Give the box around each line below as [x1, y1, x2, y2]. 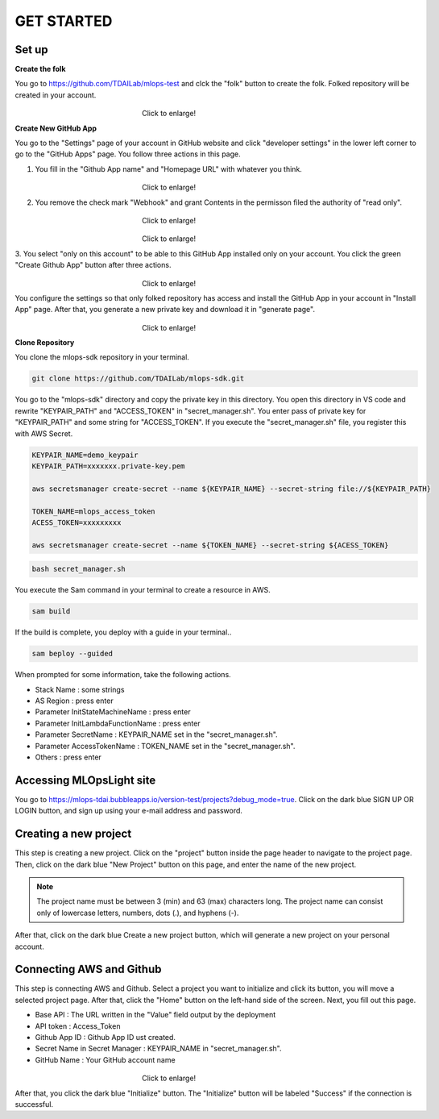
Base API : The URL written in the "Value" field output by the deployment [35, 1010, 276, 1020]
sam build [31, 607, 71, 616]
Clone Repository [14, 338, 75, 347]
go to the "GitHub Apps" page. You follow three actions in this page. [14, 149, 241, 159]
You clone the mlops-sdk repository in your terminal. [14, 352, 189, 362]
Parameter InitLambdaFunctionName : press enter [35, 718, 201, 728]
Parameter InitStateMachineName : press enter [35, 707, 191, 717]
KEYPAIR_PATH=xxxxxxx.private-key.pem [31, 462, 185, 471]
